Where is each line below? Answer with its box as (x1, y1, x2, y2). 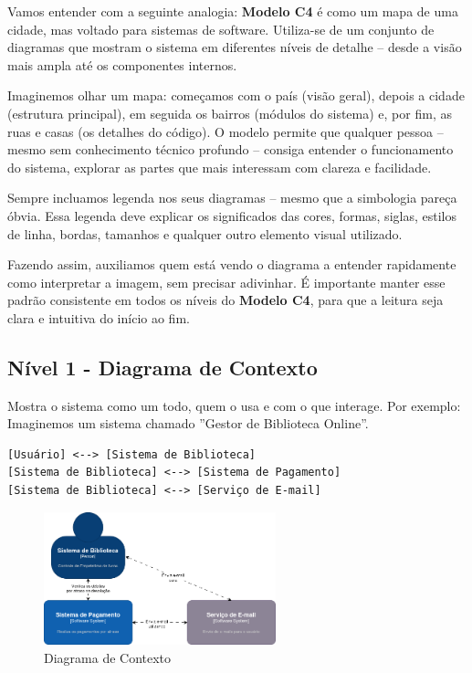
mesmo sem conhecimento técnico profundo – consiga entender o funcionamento (7, 140, 454, 159)
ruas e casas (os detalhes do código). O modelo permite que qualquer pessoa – (7, 121, 444, 141)
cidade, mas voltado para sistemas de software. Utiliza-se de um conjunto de (7, 19, 435, 38)
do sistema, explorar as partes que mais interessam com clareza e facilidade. (7, 157, 432, 176)
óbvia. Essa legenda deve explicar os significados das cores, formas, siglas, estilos (7, 205, 456, 225)
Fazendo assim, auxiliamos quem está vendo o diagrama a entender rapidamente (7, 255, 456, 274)
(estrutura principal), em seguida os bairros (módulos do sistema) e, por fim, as (7, 103, 452, 122)
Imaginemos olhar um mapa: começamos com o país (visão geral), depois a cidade (7, 86, 465, 105)
